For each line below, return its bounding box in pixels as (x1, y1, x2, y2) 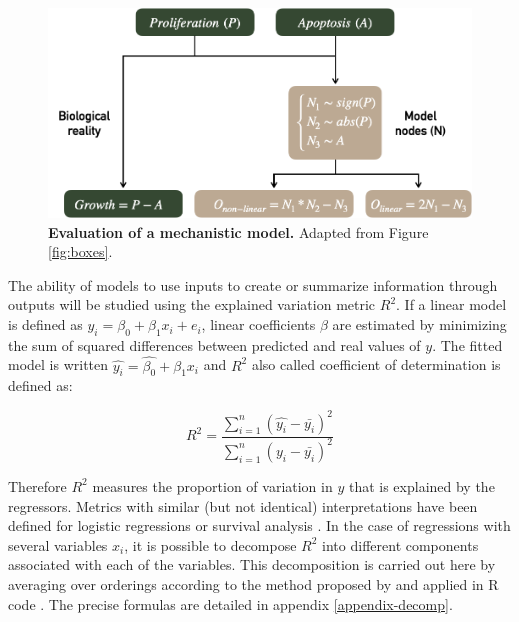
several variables (8, 534, 108, 555)
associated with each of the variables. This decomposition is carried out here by (8, 554, 496, 575)
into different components (322, 534, 479, 555)
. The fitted (432, 334, 503, 355)
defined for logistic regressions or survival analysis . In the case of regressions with (8, 515, 511, 536)
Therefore (8, 475, 67, 496)
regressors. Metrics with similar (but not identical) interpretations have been (8, 495, 478, 516)
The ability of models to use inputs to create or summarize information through (8, 274, 498, 295)
